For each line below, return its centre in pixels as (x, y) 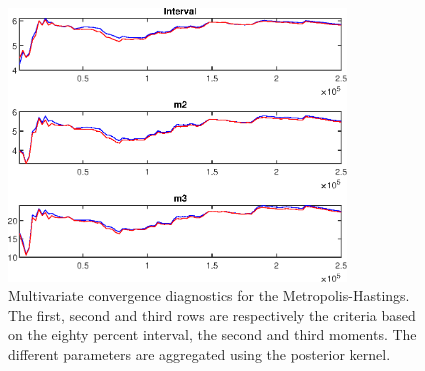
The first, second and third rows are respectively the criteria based (212, 314)
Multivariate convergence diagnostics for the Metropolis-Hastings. (209, 295)
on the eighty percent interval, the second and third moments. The (212, 334)
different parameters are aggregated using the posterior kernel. (199, 354)
